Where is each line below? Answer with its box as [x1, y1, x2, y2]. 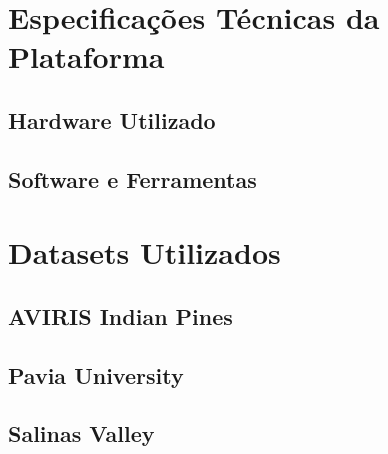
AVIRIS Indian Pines [8, 300, 233, 331]
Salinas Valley [8, 418, 155, 449]
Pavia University [8, 359, 184, 390]
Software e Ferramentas [8, 163, 257, 194]
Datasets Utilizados [8, 232, 281, 273]
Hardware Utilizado [8, 104, 216, 135]
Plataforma [8, 36, 165, 77]
